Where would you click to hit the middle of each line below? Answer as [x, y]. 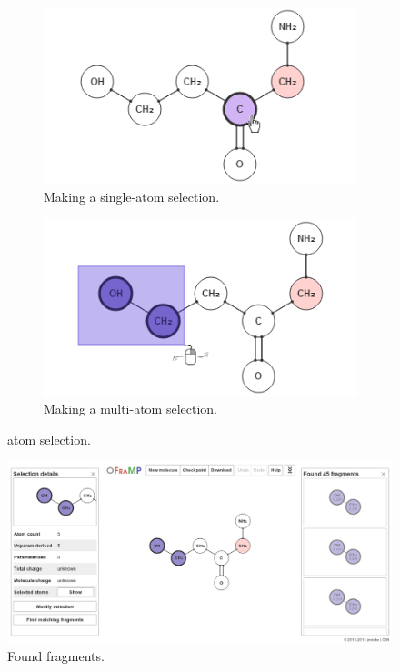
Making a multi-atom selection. [131, 409]
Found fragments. [56, 655]
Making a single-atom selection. [132, 197]
